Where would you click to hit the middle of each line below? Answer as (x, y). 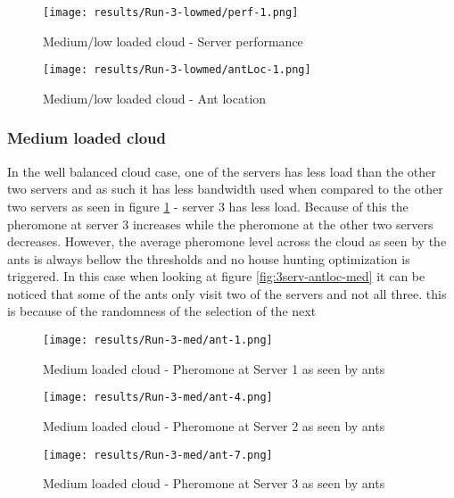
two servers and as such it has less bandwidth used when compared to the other (225, 189)
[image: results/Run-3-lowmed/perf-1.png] (171, 12)
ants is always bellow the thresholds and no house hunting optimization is (209, 258)
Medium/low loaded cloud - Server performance (173, 41)
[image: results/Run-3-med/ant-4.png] (158, 398)
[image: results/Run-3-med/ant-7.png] (158, 455)
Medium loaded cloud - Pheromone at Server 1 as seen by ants (214, 368)
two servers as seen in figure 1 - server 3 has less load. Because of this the (208, 206)
